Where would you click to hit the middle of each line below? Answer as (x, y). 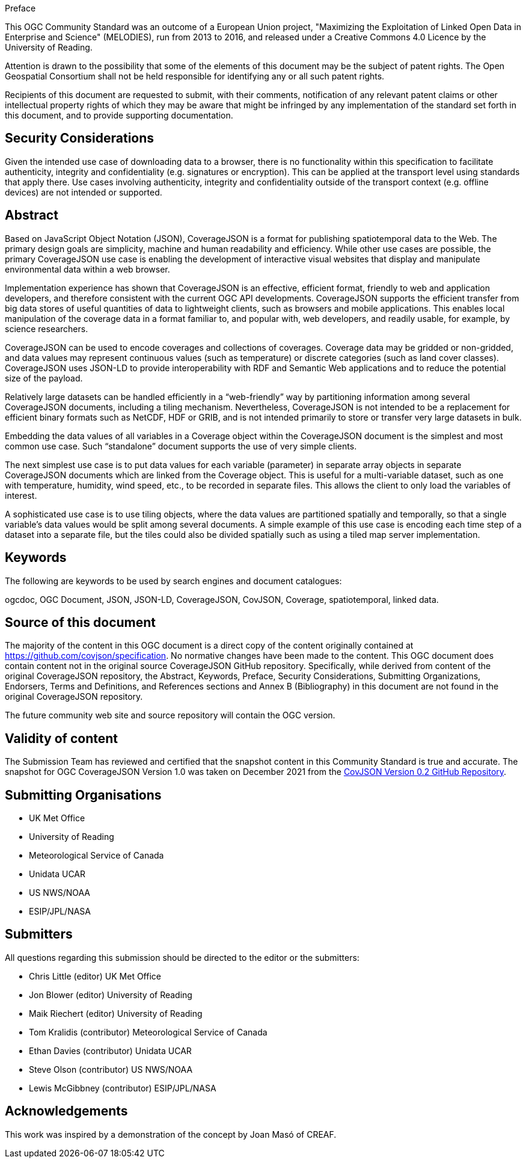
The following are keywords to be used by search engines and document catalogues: (173, 581)
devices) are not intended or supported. (84, 192)
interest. (21, 495)
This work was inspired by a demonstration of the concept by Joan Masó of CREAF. (171, 1134)
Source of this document (81, 622)
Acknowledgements (66, 1111)
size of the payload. (44, 378)
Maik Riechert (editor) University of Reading (116, 1013)
